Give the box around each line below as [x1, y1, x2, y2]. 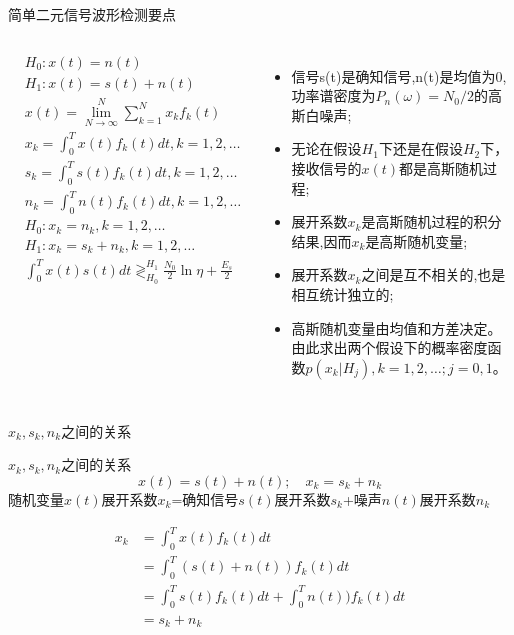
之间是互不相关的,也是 [361, 264, 506, 285]
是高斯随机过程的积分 [361, 211, 502, 232]
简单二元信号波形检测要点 [8, 4, 176, 24]
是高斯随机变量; [365, 230, 468, 251]
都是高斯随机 [399, 157, 484, 178]
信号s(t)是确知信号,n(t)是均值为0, [291, 65, 507, 86]
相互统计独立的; [291, 283, 394, 304]
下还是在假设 [378, 138, 463, 159]
